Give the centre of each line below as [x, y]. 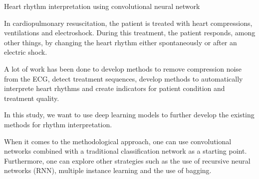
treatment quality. [32, 98]
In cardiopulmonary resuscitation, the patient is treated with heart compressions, [128, 23]
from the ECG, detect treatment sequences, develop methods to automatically [124, 78]
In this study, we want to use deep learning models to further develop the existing [129, 115]
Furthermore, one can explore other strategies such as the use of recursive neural [127, 160]
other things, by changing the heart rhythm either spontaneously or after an [121, 42]
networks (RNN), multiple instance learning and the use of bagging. [108, 170]
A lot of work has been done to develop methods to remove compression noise [123, 68]
